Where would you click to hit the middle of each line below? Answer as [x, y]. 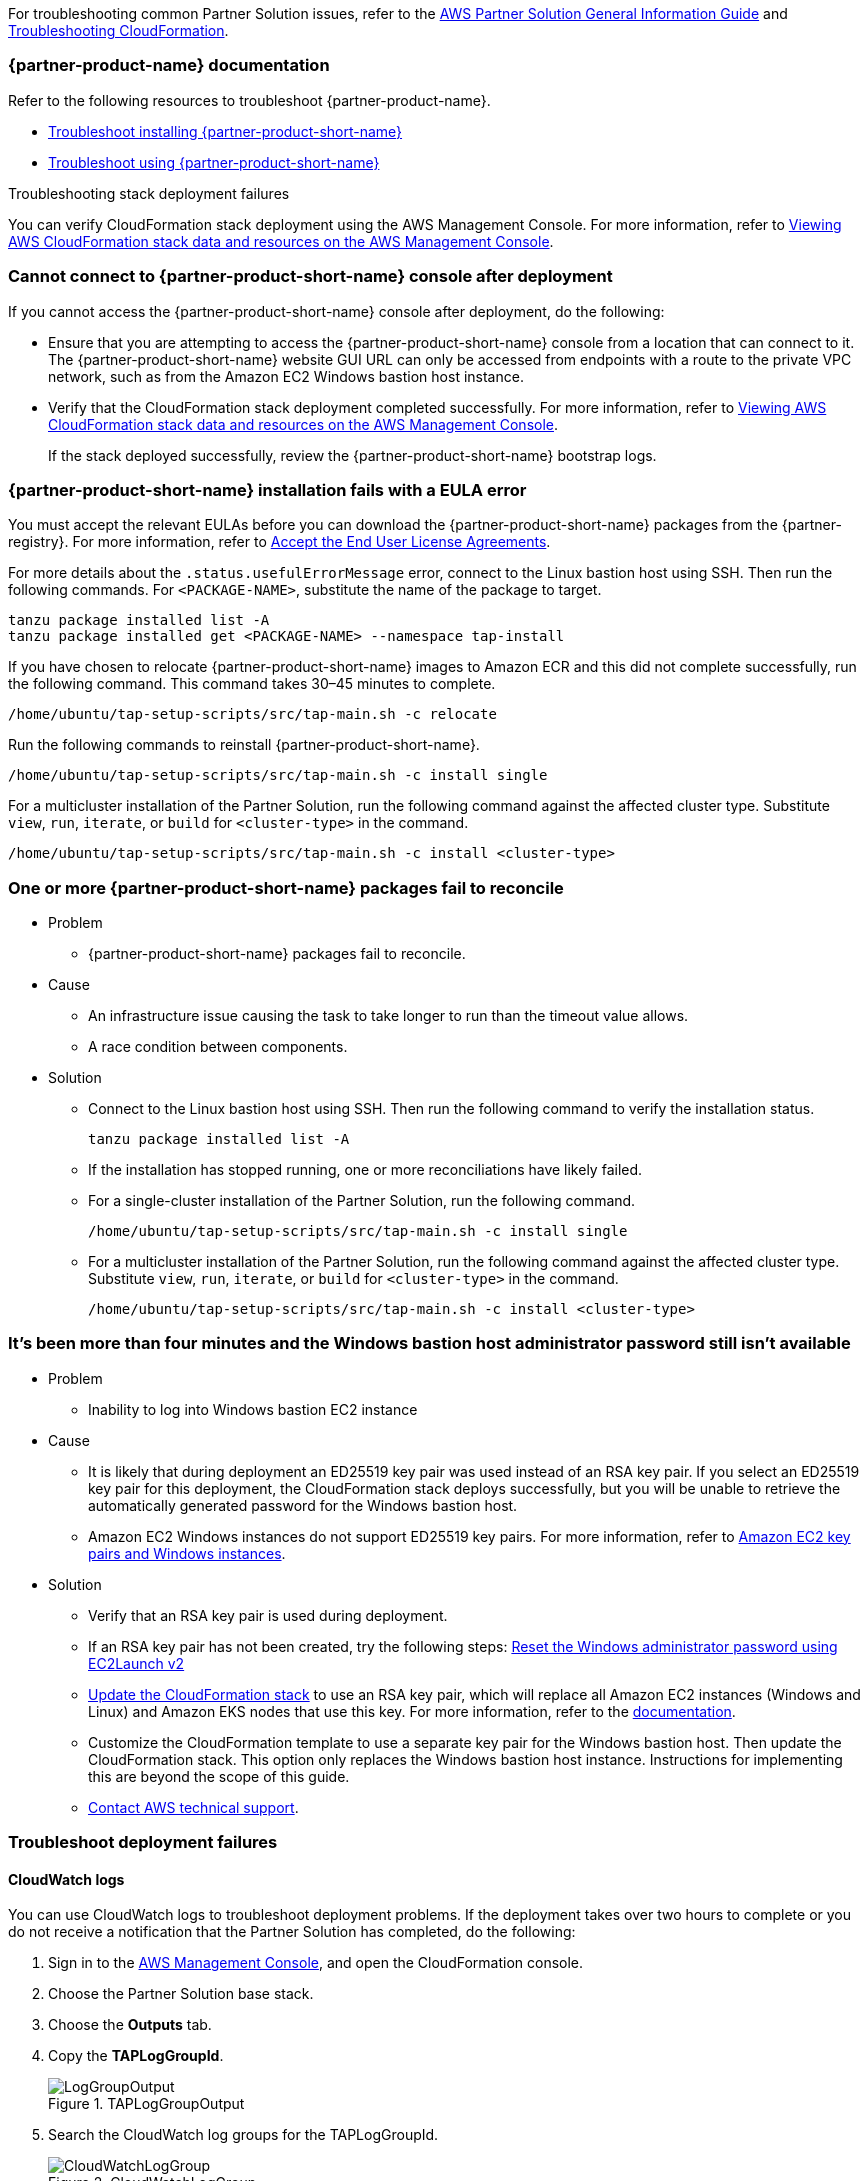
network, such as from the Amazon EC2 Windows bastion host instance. [286, 376]
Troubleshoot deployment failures [143, 1842]
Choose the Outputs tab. [130, 2025]
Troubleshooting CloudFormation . [118, 30]
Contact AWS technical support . [193, 1807]
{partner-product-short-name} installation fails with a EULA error [267, 489]
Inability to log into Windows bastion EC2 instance [253, 1409]
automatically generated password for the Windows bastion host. [303, 1505]
